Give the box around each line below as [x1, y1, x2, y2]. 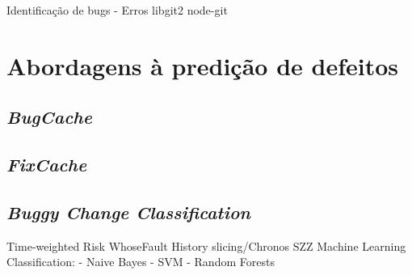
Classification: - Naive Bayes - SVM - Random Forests [6, 253, 275, 270]
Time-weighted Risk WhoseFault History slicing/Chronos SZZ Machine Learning [6, 237, 406, 254]
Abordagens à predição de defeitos [6, 49, 398, 82]
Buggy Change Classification [6, 199, 250, 224]
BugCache [6, 104, 92, 129]
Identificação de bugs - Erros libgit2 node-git [6, 2, 228, 18]
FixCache [6, 152, 87, 177]
